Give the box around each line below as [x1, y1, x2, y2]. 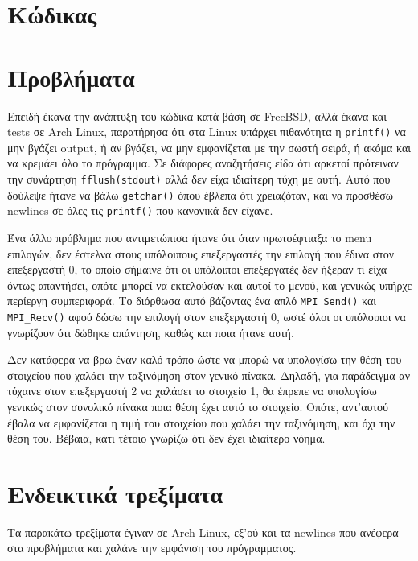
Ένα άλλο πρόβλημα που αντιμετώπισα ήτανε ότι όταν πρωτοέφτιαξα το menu [7, 229, 372, 245]
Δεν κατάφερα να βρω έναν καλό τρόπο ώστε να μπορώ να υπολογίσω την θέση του [7, 351, 402, 368]
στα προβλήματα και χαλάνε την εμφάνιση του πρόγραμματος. [7, 539, 297, 556]
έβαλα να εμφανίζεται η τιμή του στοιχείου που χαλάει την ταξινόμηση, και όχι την [7, 414, 395, 431]
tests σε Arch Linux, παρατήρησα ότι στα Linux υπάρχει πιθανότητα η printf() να [7, 123, 406, 140]
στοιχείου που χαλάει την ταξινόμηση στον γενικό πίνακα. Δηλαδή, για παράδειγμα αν [7, 366, 410, 383]
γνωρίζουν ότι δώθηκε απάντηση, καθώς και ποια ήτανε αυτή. [7, 324, 294, 340]
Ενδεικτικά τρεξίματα [7, 476, 223, 509]
